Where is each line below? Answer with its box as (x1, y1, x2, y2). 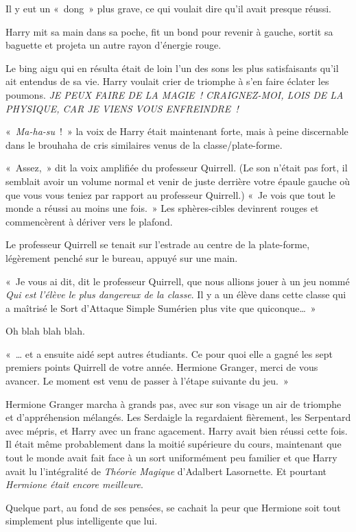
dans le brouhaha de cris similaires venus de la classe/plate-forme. (5, 137, 283, 152)
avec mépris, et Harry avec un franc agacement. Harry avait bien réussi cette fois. (5, 423, 348, 437)
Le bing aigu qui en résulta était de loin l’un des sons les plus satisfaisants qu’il (5, 60, 339, 75)
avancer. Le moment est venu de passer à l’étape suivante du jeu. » (5, 374, 289, 388)
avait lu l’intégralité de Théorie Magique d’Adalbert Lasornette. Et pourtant (5, 463, 327, 478)
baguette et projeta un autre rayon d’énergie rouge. (5, 38, 222, 52)
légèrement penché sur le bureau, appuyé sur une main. (5, 250, 238, 265)
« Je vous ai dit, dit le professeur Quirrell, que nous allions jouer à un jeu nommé (5, 274, 350, 288)
